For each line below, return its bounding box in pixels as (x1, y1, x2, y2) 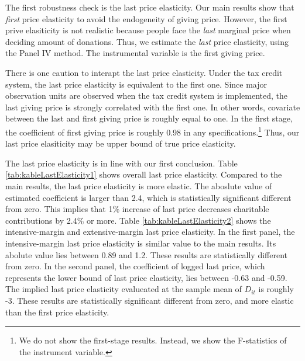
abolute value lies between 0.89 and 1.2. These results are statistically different (5, 248, 287, 261)
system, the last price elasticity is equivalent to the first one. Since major (5, 78, 267, 90)
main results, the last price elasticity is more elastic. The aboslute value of (5, 179, 272, 192)
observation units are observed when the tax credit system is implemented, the (5, 89, 288, 102)
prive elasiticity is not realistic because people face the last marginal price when (5, 24, 291, 36)
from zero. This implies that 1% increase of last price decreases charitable (5, 203, 269, 215)
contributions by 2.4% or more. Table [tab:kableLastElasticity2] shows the (5, 214, 271, 226)
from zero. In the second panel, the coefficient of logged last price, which (5, 260, 265, 272)
